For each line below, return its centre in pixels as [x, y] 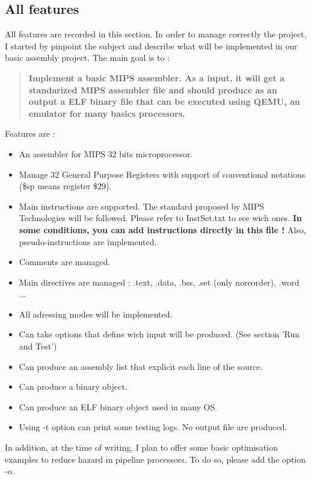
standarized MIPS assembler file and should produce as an [153, 89]
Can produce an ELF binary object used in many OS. [118, 406]
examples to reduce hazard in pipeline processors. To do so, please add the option [155, 459]
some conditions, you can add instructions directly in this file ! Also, [162, 229]
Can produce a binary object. [73, 387]
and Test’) [38, 346]
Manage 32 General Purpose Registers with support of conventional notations [162, 174]
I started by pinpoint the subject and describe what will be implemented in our [151, 45]
